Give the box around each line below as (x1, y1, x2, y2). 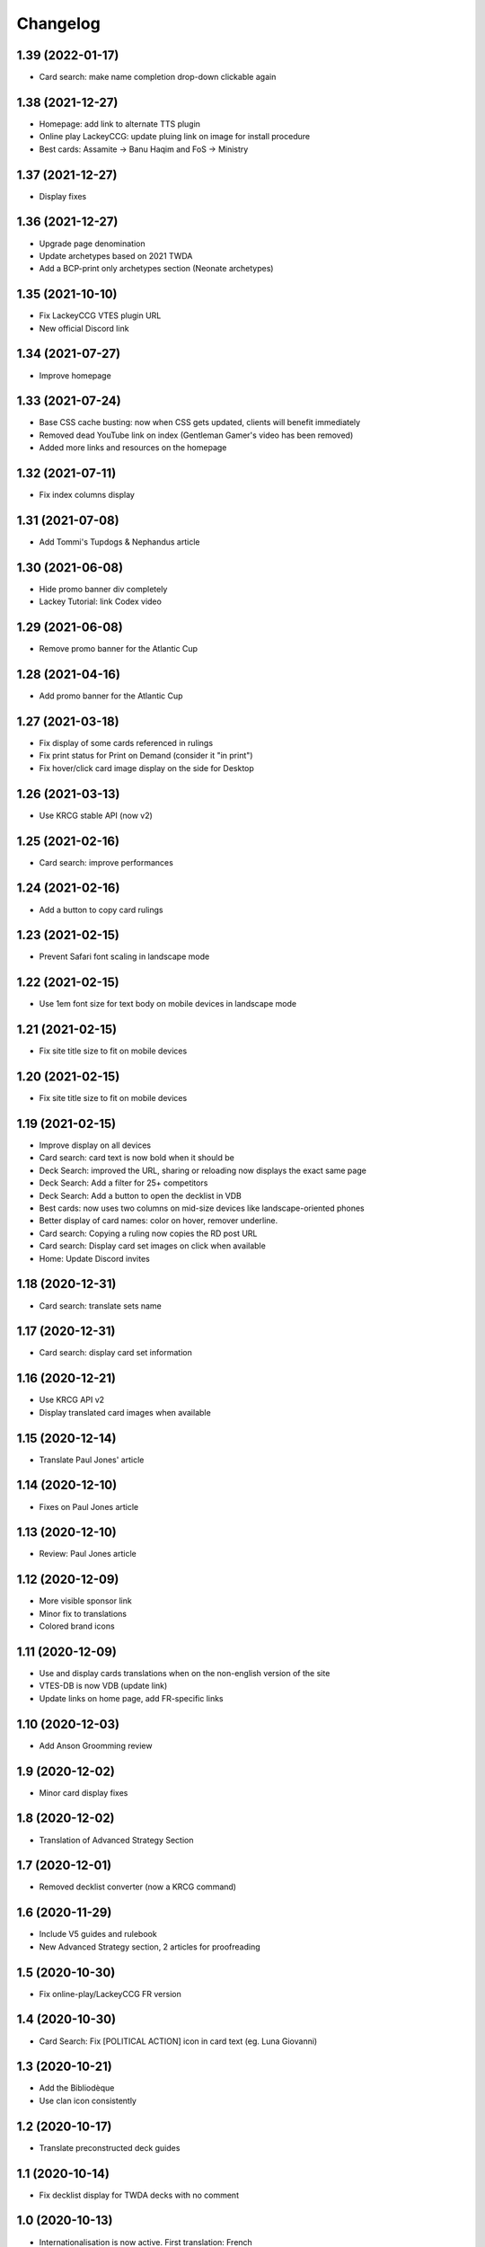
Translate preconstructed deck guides (39, 2142, 181, 2153)
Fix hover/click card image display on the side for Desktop (39, 762, 255, 773)
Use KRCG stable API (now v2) (39, 810, 153, 821)
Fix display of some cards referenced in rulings (39, 738, 214, 749)
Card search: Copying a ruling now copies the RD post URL (39, 1228, 258, 1239)
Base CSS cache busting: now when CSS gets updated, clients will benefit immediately (39, 417, 361, 428)
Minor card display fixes (39, 1787, 128, 1798)
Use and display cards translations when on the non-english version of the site (39, 1668, 331, 1679)
